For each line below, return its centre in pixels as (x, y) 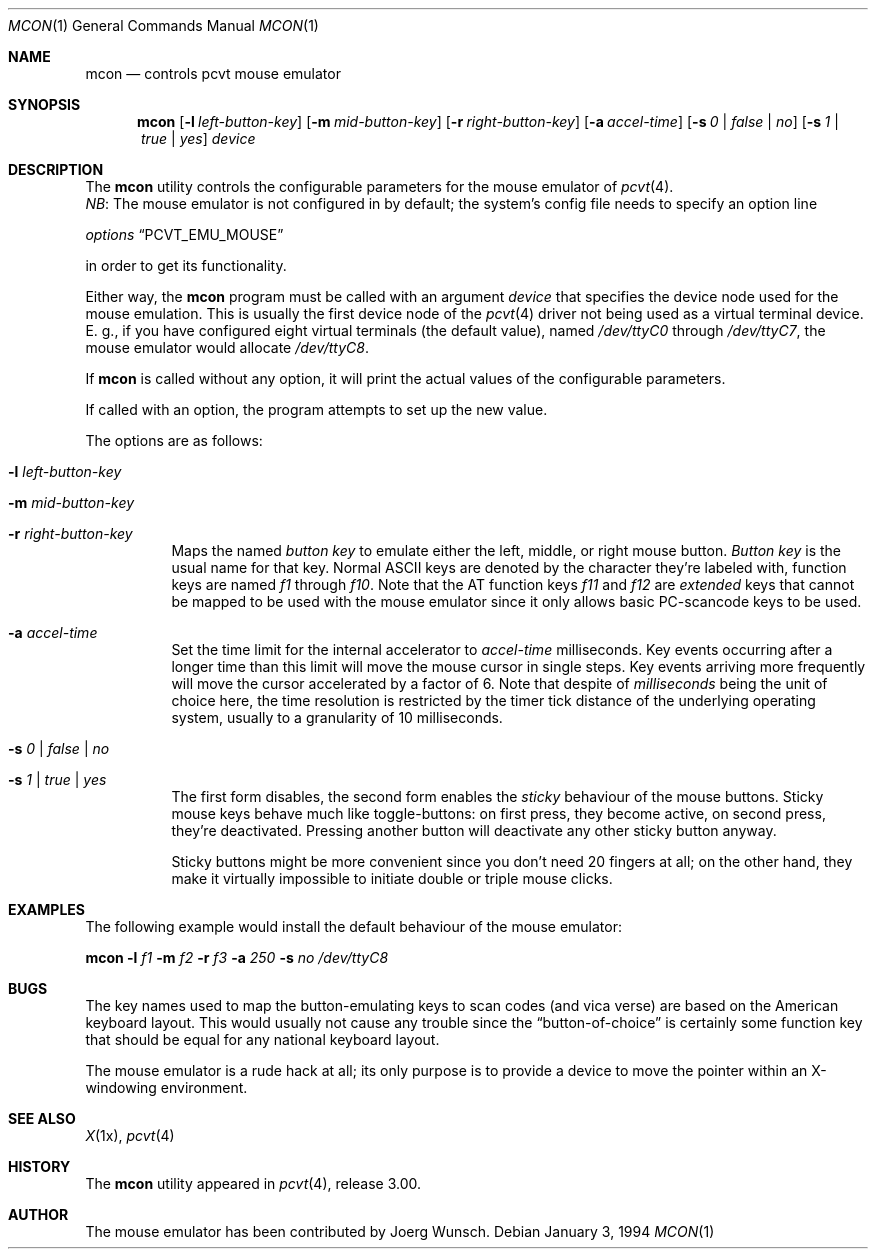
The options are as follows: (174, 440)
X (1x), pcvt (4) (130, 1135)
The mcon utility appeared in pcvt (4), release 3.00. (253, 1183)
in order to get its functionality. (186, 265)
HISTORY (39, 1166)
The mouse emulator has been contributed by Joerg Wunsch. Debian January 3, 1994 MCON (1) (400, 1231)
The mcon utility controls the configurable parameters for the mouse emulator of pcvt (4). (379, 186)
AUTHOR (38, 1214)
